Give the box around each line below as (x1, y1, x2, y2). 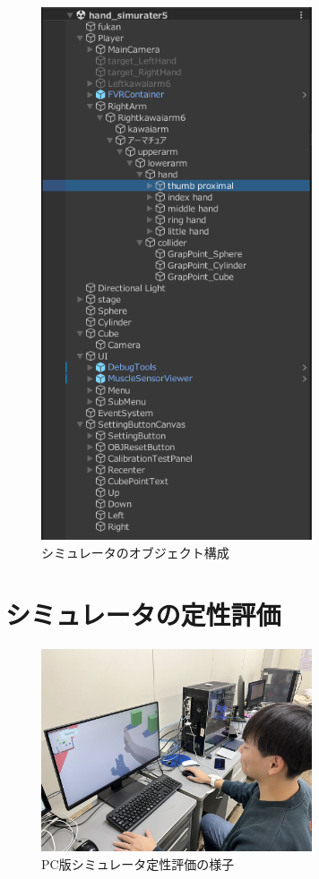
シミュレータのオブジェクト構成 (41, 542, 229, 561)
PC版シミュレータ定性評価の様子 (41, 854, 235, 873)
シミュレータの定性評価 (5, 595, 281, 632)
